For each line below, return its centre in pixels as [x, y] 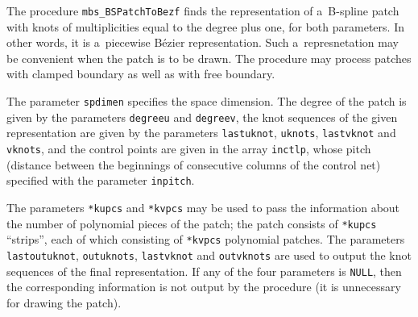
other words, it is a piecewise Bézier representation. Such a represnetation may [203, 42]
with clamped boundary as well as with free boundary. [141, 74]
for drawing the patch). [64, 302]
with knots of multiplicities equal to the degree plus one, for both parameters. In [205, 26]
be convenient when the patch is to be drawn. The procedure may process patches [209, 58]
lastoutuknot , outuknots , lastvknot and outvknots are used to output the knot [209, 254]
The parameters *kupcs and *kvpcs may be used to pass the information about [203, 207]
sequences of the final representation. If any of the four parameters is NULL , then [204, 271]
